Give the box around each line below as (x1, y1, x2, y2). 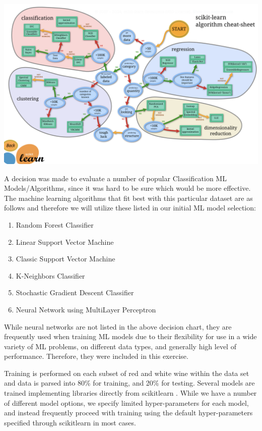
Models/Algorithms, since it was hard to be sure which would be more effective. (4, 183, 251, 193)
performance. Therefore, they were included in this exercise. (4, 351, 188, 361)
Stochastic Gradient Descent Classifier (16, 287, 134, 298)
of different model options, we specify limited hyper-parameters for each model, (4, 397, 249, 408)
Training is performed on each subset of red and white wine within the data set (4, 367, 249, 378)
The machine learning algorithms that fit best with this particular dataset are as (4, 192, 253, 203)
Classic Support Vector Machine (16, 253, 115, 264)
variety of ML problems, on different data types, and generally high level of (4, 341, 236, 351)
